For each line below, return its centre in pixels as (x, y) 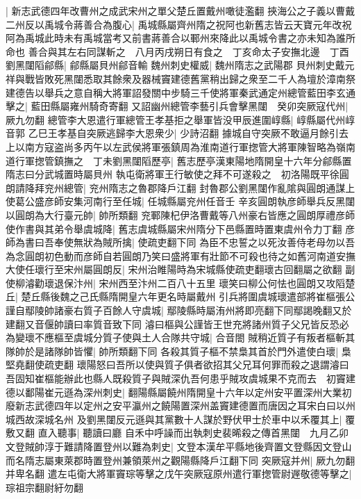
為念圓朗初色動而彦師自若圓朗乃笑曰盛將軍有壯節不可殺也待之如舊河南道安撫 (180, 255)
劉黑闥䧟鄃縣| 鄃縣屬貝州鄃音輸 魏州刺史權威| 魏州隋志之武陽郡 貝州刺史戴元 (180, 65)
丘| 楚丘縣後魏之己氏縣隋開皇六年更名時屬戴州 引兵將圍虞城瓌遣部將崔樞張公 (180, 296)
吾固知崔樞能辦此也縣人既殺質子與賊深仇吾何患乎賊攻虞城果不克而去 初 (171, 378)
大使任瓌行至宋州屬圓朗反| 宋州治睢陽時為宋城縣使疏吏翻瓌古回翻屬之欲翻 (174, 269)
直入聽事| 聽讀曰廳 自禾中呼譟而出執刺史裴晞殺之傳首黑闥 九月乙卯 (193, 433)
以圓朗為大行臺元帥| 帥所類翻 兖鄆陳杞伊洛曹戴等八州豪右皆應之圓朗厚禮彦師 (180, 214)
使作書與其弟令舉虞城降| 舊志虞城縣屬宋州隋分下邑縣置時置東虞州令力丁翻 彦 (180, 228)
